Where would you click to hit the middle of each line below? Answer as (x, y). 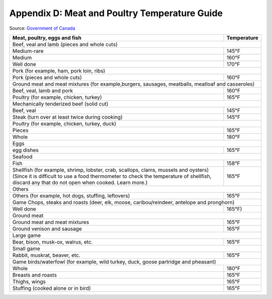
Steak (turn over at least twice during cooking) (67, 117)
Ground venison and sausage (47, 229)
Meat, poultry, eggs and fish (47, 38)
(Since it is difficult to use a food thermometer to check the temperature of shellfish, (112, 176)
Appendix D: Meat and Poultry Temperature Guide (116, 13)
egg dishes (25, 150)
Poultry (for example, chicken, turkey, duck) (64, 123)
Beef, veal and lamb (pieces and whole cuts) (65, 44)
